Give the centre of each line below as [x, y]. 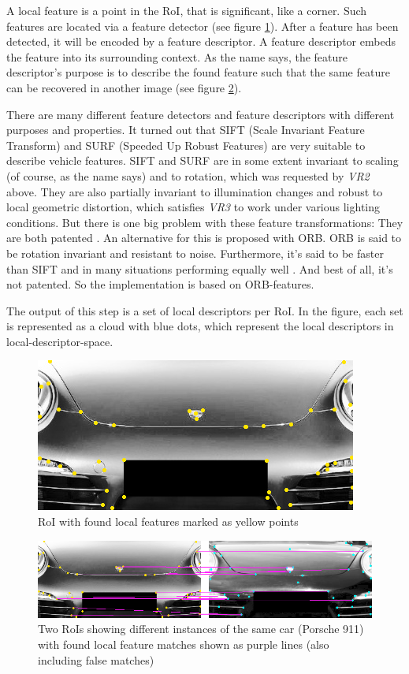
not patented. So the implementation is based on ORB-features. [160, 284]
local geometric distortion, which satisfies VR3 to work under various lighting [193, 207]
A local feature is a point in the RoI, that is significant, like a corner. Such [187, 10]
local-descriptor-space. [60, 341]
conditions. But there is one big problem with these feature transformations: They [205, 222]
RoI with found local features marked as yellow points [168, 521]
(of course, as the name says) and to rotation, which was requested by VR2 [188, 175]
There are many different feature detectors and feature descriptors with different [201, 114]
